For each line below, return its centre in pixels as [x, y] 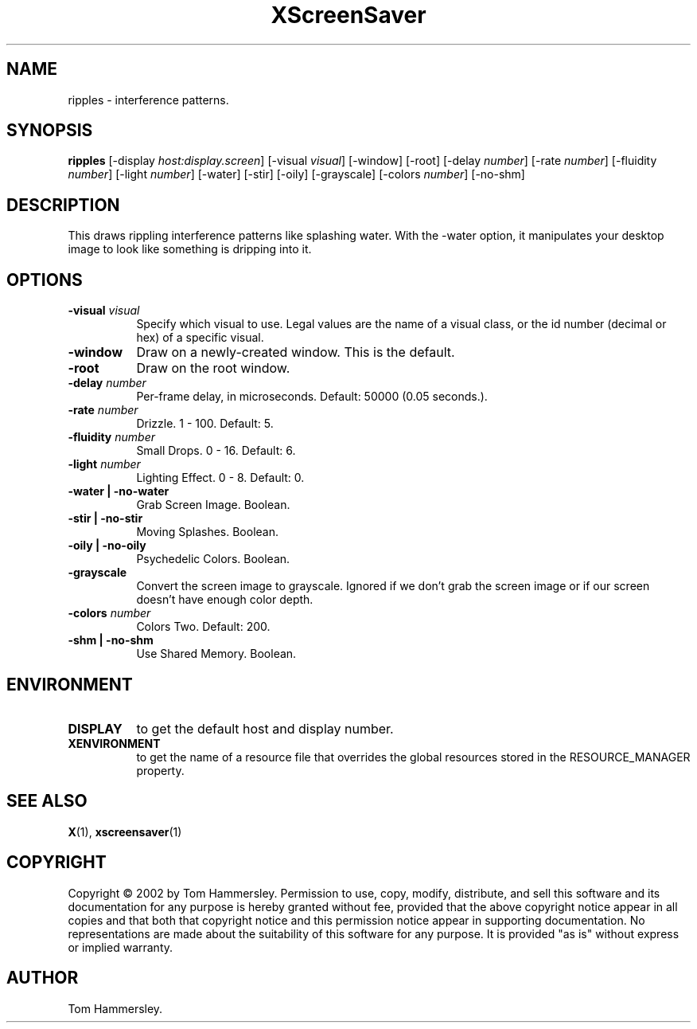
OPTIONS [45, 280]
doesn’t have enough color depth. [225, 600]
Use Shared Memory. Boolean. [216, 654]
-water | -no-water [119, 491]
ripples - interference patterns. [148, 100]
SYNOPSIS [50, 131]
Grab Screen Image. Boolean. [213, 505]
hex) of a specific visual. [200, 338]
